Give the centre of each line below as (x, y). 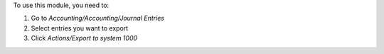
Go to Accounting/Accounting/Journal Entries (98, 18)
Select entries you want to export (80, 28)
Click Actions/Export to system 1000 (84, 38)
